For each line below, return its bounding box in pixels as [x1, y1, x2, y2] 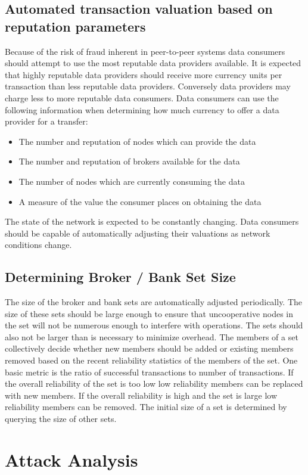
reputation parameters [5, 17, 146, 35]
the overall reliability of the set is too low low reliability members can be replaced [5, 377, 303, 390]
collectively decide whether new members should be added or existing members [5, 342, 294, 355]
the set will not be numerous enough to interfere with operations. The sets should [5, 319, 303, 331]
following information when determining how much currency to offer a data [5, 103, 279, 116]
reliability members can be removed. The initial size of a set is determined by [5, 401, 287, 413]
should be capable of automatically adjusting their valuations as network [5, 226, 270, 239]
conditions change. [5, 238, 72, 251]
